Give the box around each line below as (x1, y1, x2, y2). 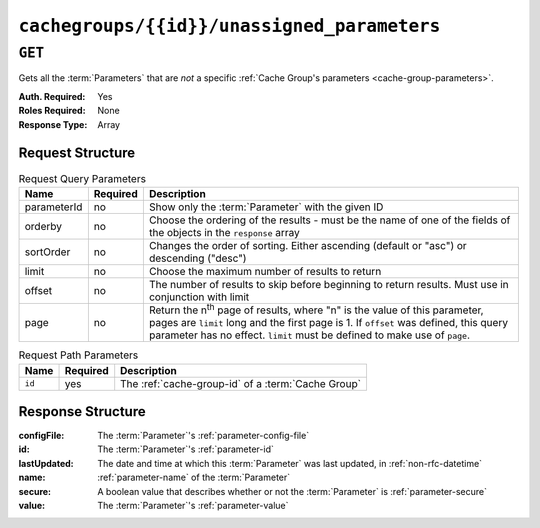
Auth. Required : (18, 90, 86, 102)
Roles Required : (18, 105, 86, 117)
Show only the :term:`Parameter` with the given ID (148, 200, 384, 214)
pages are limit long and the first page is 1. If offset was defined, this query (148, 316, 509, 330)
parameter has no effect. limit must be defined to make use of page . (148, 328, 470, 342)
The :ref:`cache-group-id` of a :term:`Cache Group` (120, 376, 362, 390)
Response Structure (18, 403, 146, 420)
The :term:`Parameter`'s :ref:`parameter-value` (97, 500, 289, 512)
